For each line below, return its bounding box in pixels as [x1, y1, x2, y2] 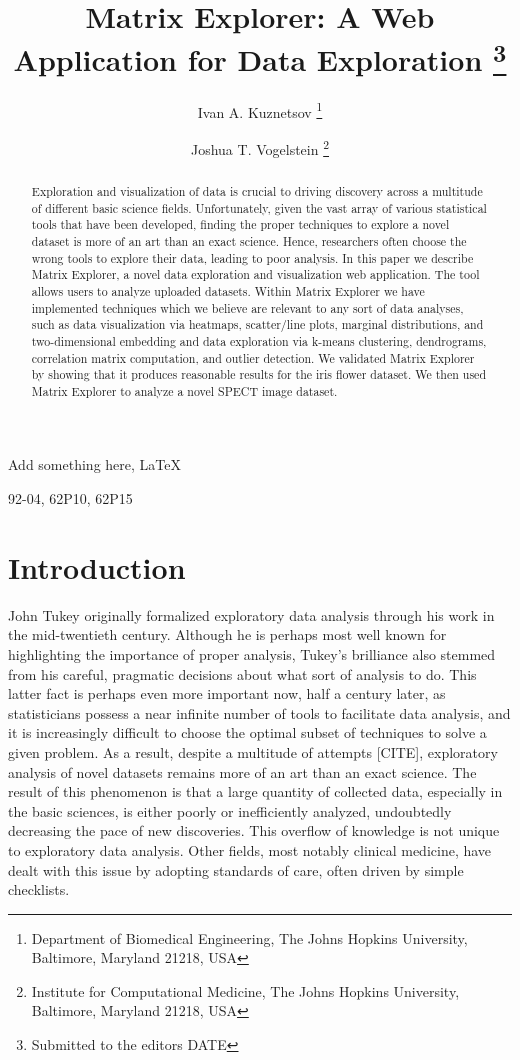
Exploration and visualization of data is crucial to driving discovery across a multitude [31, 182, 483, 199]
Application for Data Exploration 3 [13, 35, 507, 80]
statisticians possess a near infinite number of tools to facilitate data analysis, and [8, 702, 511, 723]
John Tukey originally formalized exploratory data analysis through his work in [8, 604, 495, 625]
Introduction [8, 546, 186, 587]
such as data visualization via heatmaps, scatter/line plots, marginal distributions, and [31, 316, 484, 333]
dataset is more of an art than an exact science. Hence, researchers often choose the [31, 232, 467, 249]
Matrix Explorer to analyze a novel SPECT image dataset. [31, 382, 338, 399]
